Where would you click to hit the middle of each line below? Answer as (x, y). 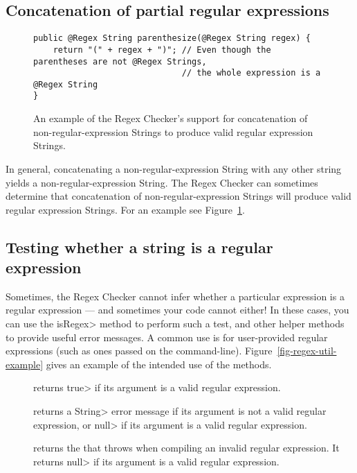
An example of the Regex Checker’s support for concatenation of (171, 118)
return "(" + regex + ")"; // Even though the (162, 50)
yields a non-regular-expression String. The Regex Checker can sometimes (162, 182)
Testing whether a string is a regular (139, 247)
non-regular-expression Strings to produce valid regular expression (173, 131)
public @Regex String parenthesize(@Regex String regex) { (172, 38)
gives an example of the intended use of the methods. (159, 364)
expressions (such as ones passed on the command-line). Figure (139, 351)
